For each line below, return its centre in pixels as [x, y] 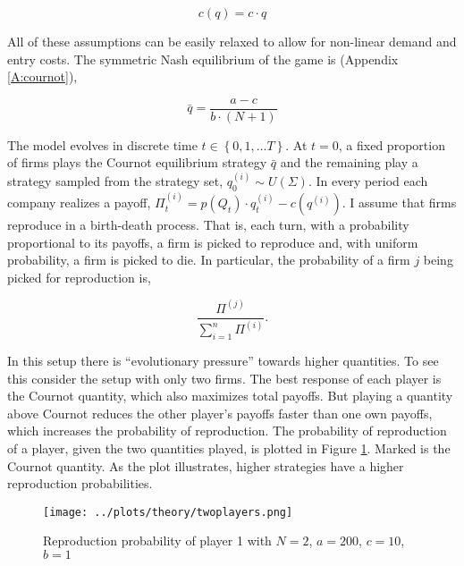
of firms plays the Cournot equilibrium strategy [137, 162]
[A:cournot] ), [42, 76]
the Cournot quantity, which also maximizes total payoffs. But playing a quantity [230, 396]
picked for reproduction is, [79, 277]
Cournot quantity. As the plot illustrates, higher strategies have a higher [206, 465]
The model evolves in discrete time [102, 144]
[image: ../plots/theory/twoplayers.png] [168, 512]
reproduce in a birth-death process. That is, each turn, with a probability [208, 225]
